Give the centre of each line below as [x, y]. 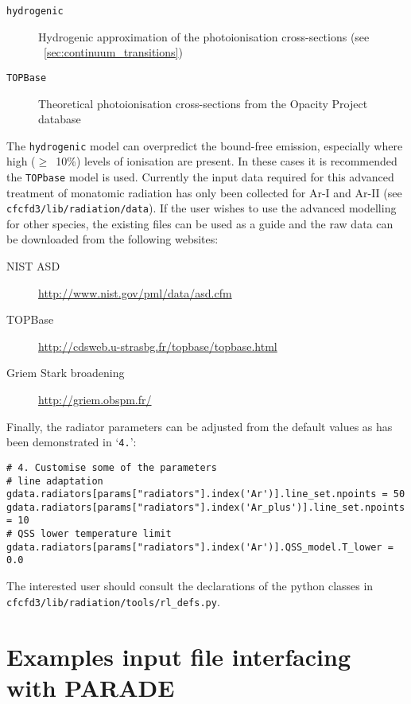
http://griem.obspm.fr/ [95, 399]
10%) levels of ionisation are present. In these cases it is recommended [227, 161]
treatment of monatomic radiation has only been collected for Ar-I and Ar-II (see [204, 192]
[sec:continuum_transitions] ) [113, 52]
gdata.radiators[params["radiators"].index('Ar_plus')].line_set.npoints [206, 507]
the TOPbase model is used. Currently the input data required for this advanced [200, 176]
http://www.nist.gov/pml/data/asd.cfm [135, 292]
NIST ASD [33, 266]
